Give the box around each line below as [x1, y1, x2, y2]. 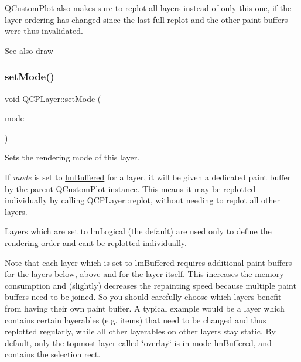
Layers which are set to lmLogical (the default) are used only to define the [5, 225, 272, 237]
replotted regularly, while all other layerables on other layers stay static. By [5, 325, 276, 337]
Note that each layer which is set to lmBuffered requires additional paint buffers [5, 256, 292, 268]
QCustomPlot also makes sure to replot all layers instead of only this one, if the [5, 2, 292, 13]
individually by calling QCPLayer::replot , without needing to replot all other [5, 194, 281, 206]
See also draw [5, 44, 53, 56]
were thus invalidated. [5, 25, 83, 37]
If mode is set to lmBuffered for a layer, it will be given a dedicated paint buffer [5, 170, 291, 183]
